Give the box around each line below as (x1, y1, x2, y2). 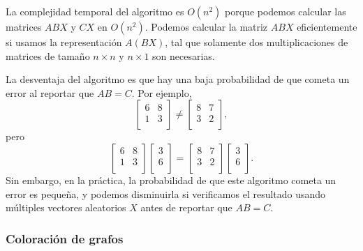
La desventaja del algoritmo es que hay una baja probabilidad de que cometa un (6, 72, 350, 86)
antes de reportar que (140, 200, 232, 215)
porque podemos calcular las (225, 4, 346, 18)
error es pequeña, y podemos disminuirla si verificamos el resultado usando (6, 186, 326, 201)
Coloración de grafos (6, 229, 124, 247)
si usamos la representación (6, 35, 122, 49)
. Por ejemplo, (131, 85, 192, 100)
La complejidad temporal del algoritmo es (6, 4, 184, 18)
